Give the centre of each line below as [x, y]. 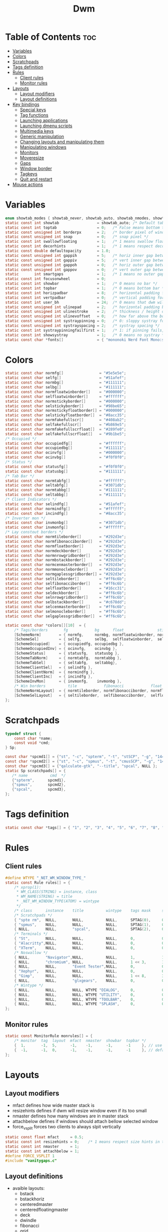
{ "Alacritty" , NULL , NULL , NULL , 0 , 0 [89, 943]
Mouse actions [28, 184]
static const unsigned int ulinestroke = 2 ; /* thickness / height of [86, 312]
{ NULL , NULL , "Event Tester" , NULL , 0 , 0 [89, 967]
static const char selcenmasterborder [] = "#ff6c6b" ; [66, 607]
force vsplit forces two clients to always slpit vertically [66, 1127]
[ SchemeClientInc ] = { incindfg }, [53, 677]
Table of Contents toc [51, 37]
